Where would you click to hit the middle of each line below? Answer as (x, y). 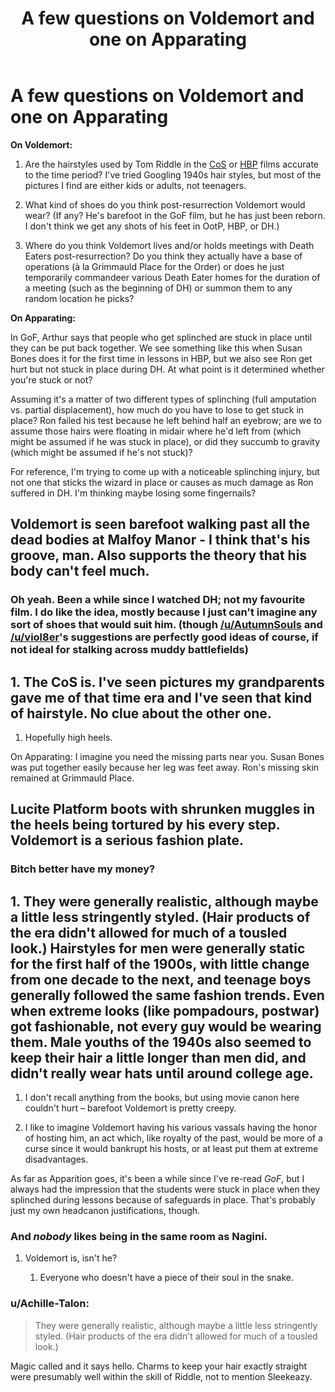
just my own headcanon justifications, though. (105, 1211)
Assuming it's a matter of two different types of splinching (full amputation (163, 399)
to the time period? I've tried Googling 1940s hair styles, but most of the (173, 174)
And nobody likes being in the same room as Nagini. (139, 1237)
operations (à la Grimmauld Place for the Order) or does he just (154, 266)
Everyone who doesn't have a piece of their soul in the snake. (167, 1278)
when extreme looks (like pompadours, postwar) (165, 1010)
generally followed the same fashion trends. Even (167, 995)
